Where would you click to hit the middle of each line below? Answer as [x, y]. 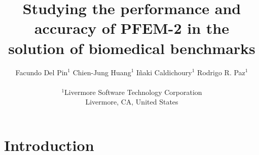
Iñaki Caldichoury [164, 72]
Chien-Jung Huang [102, 72]
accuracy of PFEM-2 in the [132, 28]
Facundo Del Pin [42, 72]
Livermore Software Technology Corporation [133, 92]
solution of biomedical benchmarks [132, 48]
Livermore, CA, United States [132, 102]
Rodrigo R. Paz [221, 72]
